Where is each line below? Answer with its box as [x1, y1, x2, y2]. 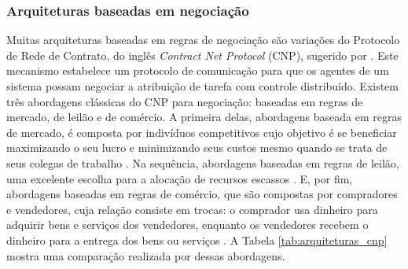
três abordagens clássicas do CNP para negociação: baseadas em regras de [6, 93, 363, 109]
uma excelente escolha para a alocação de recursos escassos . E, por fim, [6, 170, 353, 186]
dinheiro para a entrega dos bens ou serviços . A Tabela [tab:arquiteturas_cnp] [6, 231, 388, 248]
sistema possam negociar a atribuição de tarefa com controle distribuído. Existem [6, 78, 399, 94]
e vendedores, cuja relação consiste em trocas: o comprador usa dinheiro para [6, 201, 378, 217]
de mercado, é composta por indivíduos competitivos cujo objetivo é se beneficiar [6, 123, 397, 140]
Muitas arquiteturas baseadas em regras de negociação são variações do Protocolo [6, 31, 400, 48]
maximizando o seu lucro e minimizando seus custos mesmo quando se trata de [6, 139, 388, 156]
